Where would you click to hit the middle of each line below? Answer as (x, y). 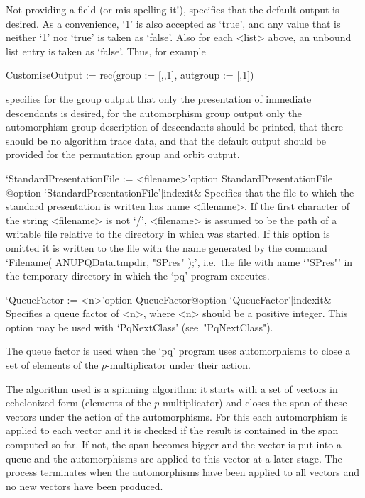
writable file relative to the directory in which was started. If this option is (168, 234)
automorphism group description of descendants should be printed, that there (175, 127)
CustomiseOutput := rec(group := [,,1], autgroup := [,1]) (130, 75)
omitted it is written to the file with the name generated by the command (167, 247)
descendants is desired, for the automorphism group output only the (154, 112)
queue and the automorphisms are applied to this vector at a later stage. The (174, 458)
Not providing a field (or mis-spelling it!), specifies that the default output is (173, 9)
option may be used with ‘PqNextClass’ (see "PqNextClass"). (140, 327)
